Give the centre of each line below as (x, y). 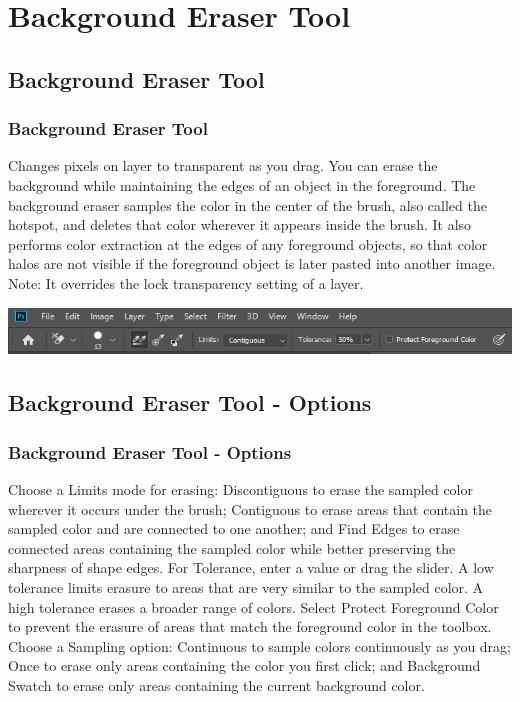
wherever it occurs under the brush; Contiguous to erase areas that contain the (250, 508)
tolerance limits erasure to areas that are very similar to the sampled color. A (246, 587)
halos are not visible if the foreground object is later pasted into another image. (252, 263)
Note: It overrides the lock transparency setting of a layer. (186, 282)
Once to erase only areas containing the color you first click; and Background (244, 665)
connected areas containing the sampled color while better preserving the (232, 547)
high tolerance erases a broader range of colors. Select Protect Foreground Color (253, 606)
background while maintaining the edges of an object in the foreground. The (242, 184)
